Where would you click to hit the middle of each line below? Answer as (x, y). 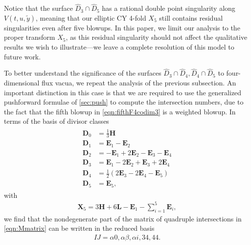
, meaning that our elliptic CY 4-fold (91, 17)
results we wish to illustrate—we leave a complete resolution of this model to (119, 47)
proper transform (30, 37)
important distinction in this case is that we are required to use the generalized (123, 92)
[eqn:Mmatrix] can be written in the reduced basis (79, 228)
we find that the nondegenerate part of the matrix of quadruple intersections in (123, 218)
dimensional (22, 82)
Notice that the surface (38, 8)
